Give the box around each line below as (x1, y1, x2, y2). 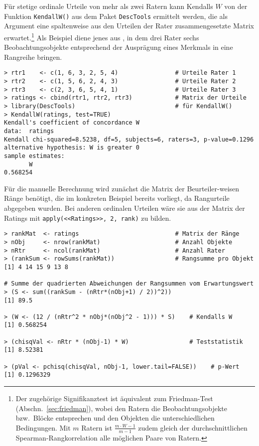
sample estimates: (4, 152, 65, 159)
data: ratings (4, 127, 54, 135)
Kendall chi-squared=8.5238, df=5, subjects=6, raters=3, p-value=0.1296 (4, 136, 254, 143)
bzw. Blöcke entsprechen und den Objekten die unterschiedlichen (15, 413, 215, 423)
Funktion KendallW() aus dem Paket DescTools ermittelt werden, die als (4, 10, 228, 21)
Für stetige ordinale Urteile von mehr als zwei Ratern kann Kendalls (4, 1, 213, 11)
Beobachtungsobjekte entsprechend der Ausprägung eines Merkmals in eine (4, 42, 233, 52)
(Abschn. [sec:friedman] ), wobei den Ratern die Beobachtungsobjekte (15, 403, 228, 413)
